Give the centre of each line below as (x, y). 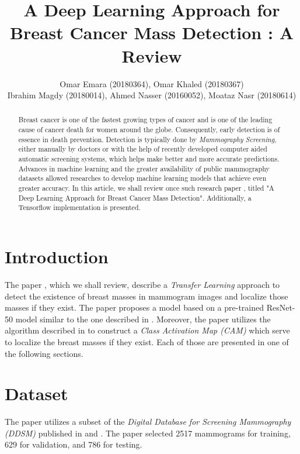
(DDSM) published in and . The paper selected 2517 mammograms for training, (148, 433)
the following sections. (44, 353)
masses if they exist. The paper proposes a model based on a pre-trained (134, 307)
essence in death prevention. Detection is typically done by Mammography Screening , (147, 139)
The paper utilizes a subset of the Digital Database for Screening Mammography (148, 422)
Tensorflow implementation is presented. (79, 207)
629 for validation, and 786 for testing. (74, 444)
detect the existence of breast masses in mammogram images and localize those (146, 296)
